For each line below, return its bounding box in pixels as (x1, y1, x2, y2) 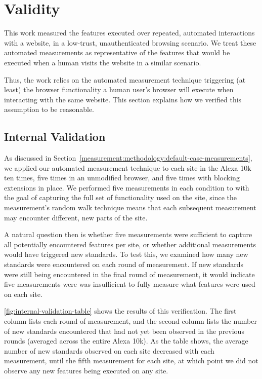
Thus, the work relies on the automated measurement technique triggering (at (4, 74, 246, 85)
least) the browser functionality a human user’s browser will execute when (4, 84, 234, 95)
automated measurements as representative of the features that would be (4, 47, 230, 58)
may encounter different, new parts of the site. (4, 212, 148, 222)
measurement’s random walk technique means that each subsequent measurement (4, 202, 256, 213)
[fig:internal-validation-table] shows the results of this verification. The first (4, 306, 237, 316)
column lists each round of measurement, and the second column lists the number (4, 315, 257, 326)
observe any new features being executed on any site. (4, 365, 168, 375)
